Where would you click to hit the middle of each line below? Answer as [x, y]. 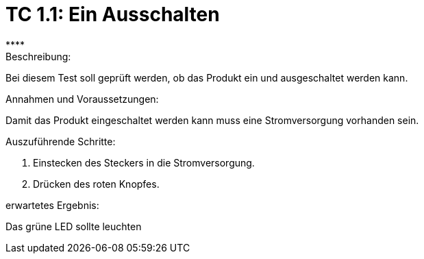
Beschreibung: [38, 56]
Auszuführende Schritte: [61, 141]
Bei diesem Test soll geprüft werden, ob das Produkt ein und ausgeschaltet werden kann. [207, 77]
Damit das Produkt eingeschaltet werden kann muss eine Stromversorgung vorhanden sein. [212, 120]
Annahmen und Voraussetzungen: [82, 99]
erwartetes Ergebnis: [52, 205]
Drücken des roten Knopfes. [96, 184]
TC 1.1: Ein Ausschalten [113, 14]
